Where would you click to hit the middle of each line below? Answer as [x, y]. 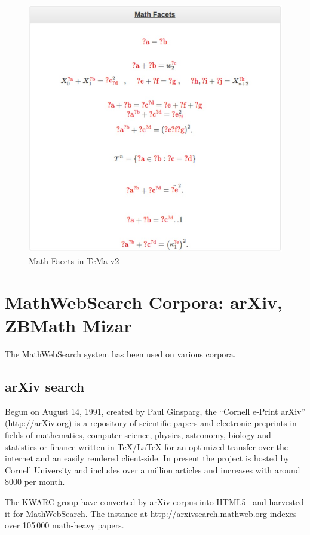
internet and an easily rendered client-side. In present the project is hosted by [147, 458]
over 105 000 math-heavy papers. [65, 525]
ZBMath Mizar [68, 325]
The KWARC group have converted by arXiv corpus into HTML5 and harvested [154, 501]
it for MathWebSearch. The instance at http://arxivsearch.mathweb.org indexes [151, 513]
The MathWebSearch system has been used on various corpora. [120, 354]
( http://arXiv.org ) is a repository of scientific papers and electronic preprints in [151, 423]
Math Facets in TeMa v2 [74, 261]
